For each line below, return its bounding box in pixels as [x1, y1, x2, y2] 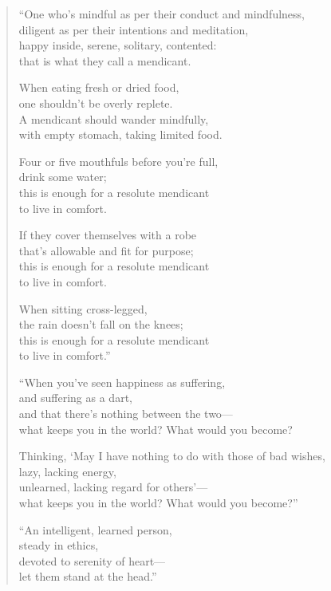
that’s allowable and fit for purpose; [18, 242, 194, 258]
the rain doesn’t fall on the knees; [18, 316, 183, 333]
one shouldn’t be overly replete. [18, 94, 173, 111]
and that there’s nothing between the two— [18, 405, 233, 422]
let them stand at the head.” [18, 568, 157, 585]
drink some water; [18, 168, 107, 185]
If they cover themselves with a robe [18, 227, 197, 243]
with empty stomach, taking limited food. [18, 126, 223, 143]
